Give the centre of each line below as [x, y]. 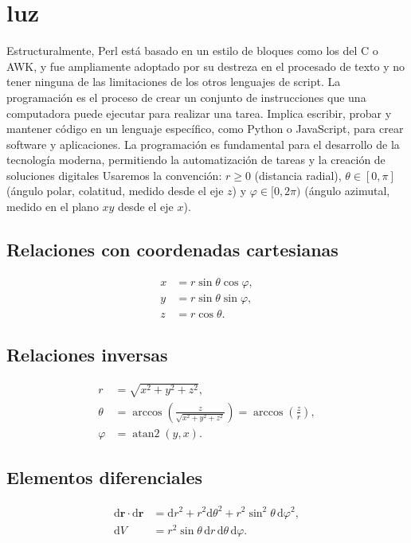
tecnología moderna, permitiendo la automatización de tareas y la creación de [196, 160]
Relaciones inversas [87, 355]
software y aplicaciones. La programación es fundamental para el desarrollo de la [203, 144]
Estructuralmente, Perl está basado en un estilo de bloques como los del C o [192, 51]
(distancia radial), [298, 175]
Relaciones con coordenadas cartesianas [172, 250]
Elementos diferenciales [105, 477]
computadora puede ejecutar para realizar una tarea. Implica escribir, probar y [199, 113]
